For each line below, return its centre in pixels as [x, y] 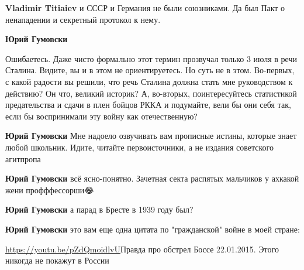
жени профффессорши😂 [50, 189]
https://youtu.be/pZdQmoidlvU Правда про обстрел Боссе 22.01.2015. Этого [142, 249]
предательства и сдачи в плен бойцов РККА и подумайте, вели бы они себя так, [148, 105]
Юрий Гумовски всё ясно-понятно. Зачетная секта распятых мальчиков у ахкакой [152, 178]
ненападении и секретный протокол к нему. [83, 19]
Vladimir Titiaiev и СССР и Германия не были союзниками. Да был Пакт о [145, 8]
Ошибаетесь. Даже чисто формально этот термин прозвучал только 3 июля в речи [151, 58]
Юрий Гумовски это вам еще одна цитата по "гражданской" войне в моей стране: [153, 229]
